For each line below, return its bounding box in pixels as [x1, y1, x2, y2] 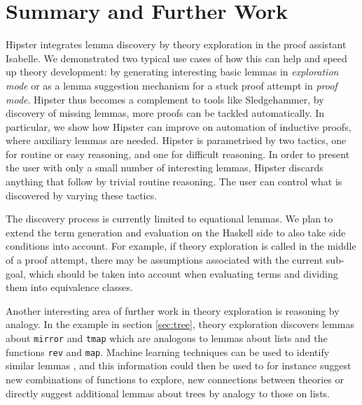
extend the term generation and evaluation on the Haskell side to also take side [6, 225, 346, 239]
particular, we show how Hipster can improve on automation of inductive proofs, [6, 119, 351, 134]
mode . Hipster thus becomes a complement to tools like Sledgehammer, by [6, 92, 324, 106]
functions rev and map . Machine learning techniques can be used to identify [6, 344, 330, 359]
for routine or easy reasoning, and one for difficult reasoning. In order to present [6, 146, 350, 161]
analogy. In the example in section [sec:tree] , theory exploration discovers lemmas [6, 317, 354, 332]
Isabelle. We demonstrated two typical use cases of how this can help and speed [6, 50, 347, 65]
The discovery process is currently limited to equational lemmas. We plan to [6, 211, 333, 226]
